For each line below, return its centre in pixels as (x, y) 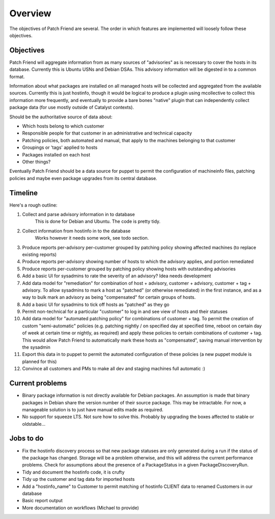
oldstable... (34, 424)
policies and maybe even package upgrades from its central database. (83, 178)
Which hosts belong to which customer (63, 126)
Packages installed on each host (56, 154)
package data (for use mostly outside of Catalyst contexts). (72, 108)
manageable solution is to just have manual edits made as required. (93, 409)
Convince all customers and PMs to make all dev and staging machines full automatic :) (114, 369)
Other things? (36, 162)
